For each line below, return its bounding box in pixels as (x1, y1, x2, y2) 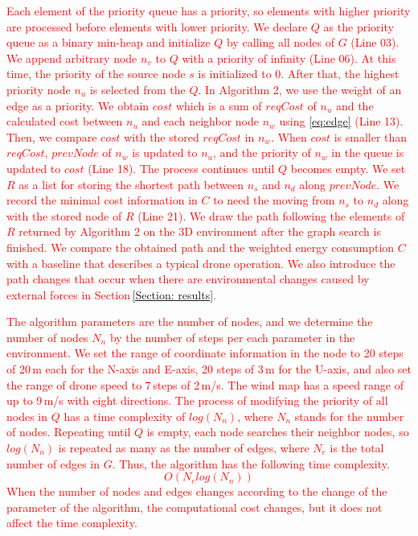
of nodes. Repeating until (6, 423, 131, 440)
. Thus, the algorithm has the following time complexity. (112, 455, 390, 472)
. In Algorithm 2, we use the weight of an (198, 80, 402, 97)
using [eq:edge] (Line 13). (279, 113, 404, 130)
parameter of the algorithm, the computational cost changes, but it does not (6, 498, 383, 515)
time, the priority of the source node (6, 65, 186, 82)
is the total (330, 439, 384, 456)
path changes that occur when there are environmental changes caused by (6, 270, 370, 287)
